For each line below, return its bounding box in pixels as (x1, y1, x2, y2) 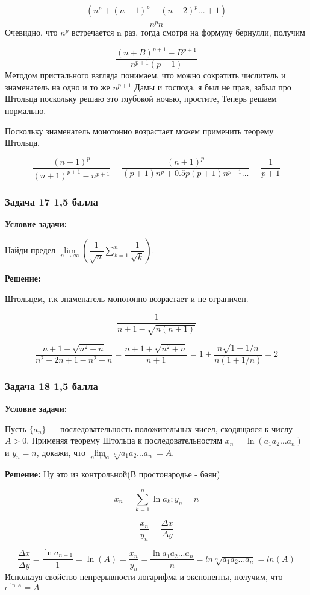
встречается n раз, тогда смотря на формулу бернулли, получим (72, 26, 305, 39)
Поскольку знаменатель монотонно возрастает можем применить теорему (5, 124, 274, 137)
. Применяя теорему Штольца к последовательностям (26, 434, 223, 447)
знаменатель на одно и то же (5, 80, 110, 93)
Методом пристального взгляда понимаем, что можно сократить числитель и (5, 69, 286, 81)
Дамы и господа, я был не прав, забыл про (134, 80, 291, 93)
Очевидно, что (5, 26, 58, 39)
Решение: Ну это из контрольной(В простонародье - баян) (5, 468, 220, 480)
